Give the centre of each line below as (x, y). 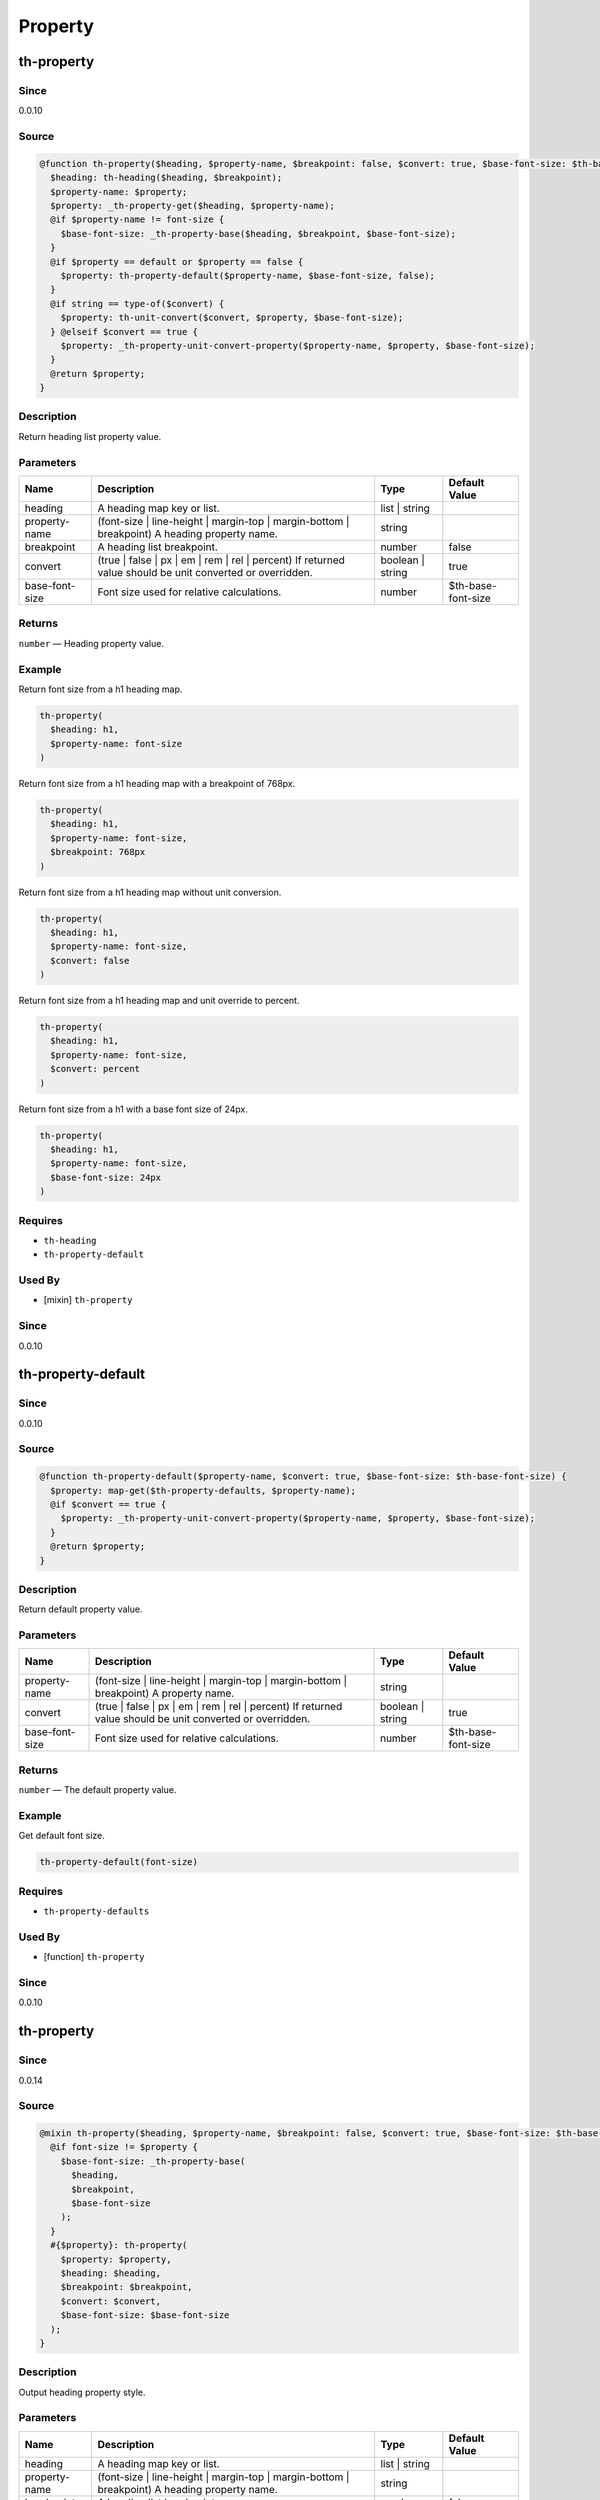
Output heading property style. (82, 2392)
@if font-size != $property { (124, 2147)
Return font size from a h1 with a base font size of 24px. (133, 1109)
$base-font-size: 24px (106, 1177)
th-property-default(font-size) (119, 1862)
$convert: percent (95, 1069)
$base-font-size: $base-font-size (145, 2315)
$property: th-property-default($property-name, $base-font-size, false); (247, 275)
